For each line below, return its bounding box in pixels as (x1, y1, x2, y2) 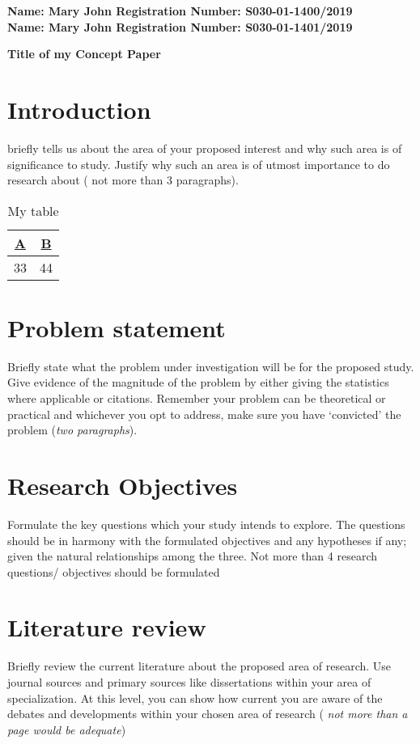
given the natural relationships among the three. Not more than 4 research (7, 547, 378, 564)
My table (7, 201, 59, 220)
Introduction (7, 92, 151, 125)
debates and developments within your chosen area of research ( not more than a (7, 705, 408, 722)
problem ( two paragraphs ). (7, 421, 138, 438)
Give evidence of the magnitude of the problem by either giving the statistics (7, 374, 389, 391)
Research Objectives (7, 468, 238, 501)
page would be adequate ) (7, 721, 126, 738)
